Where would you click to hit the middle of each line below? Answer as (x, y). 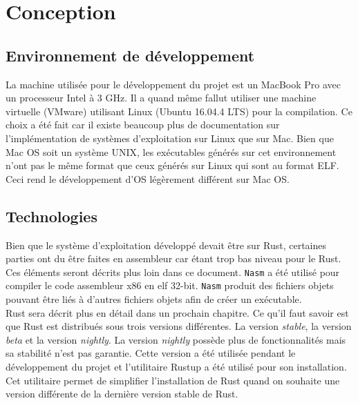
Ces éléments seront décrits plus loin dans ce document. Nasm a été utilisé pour (173, 272)
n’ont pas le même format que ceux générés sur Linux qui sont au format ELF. (172, 165)
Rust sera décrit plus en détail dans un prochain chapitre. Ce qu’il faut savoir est (177, 312)
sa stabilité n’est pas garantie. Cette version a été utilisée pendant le (151, 353)
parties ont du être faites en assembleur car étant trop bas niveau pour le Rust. (173, 258)
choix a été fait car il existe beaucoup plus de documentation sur (143, 125)
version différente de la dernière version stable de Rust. (122, 394)
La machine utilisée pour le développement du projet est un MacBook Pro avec (173, 84)
